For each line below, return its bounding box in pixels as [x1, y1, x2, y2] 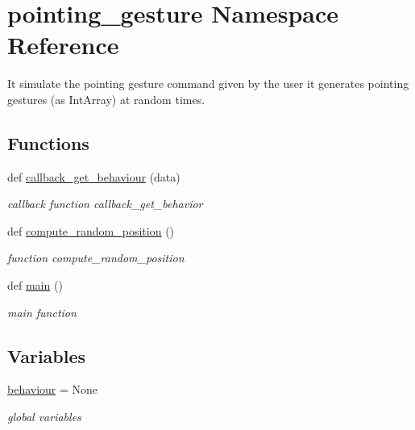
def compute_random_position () [7, 222, 175, 239]
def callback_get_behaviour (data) [7, 168, 181, 185]
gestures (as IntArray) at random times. [7, 90, 205, 107]
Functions [7, 130, 89, 155]
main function [7, 303, 77, 320]
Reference [7, 28, 119, 61]
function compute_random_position [7, 249, 185, 266]
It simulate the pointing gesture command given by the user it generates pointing [7, 75, 409, 92]
